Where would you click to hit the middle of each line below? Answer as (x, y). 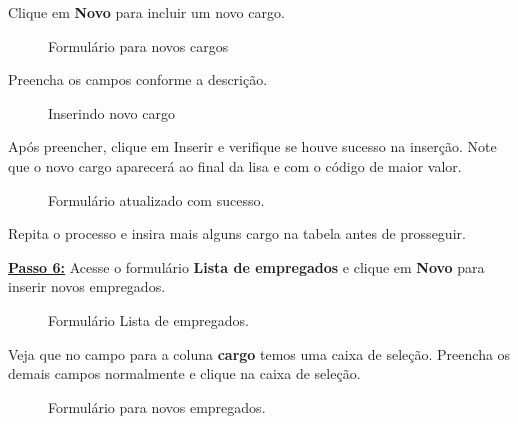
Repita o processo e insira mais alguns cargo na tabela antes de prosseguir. (237, 233)
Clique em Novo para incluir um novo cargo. (146, 12)
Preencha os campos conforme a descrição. (138, 79)
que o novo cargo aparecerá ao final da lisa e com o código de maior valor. (235, 165)
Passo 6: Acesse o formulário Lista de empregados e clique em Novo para (246, 266)
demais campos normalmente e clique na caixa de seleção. (184, 373)
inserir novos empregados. (87, 286)
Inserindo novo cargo (111, 112)
